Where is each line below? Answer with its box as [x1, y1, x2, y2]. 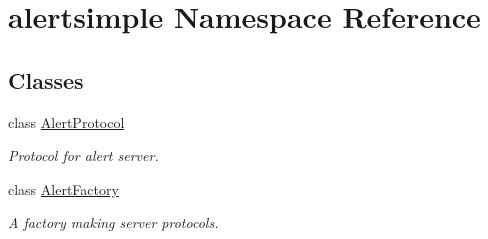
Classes [8, 64, 84, 95]
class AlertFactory [8, 178, 119, 199]
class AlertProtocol [8, 111, 125, 132]
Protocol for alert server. [8, 145, 159, 166]
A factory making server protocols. [8, 212, 219, 233]
